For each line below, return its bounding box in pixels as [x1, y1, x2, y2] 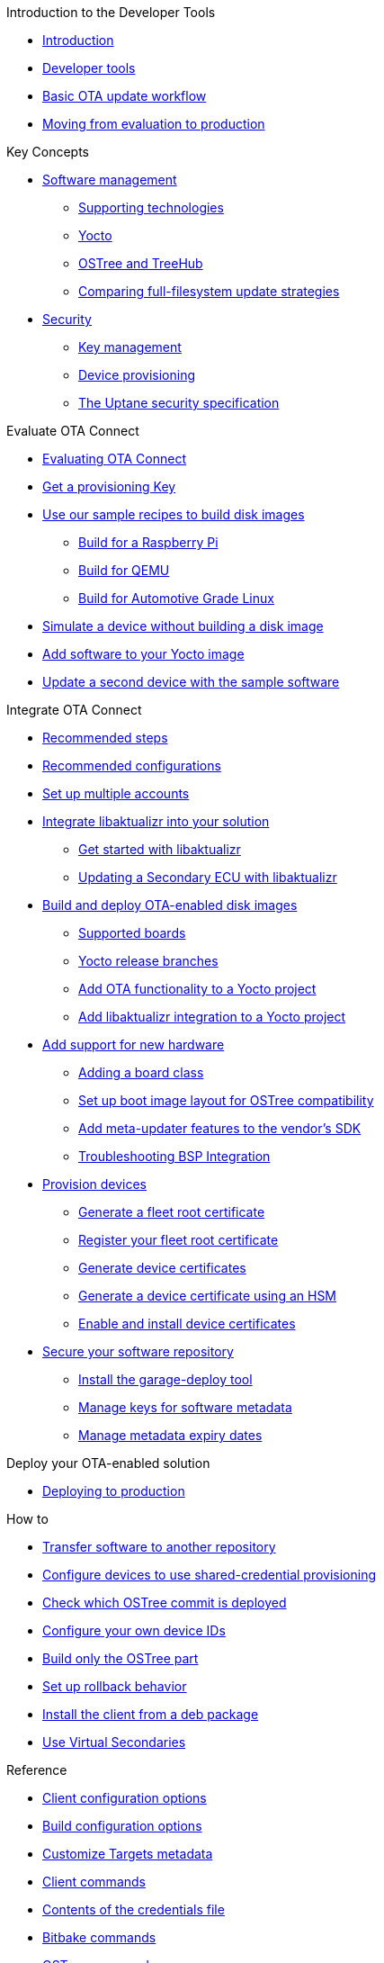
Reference [6, 1762, 67, 1778]
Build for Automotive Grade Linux [78, 590, 274, 606]
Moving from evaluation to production [42, 116, 265, 131]
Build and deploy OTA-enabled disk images [42, 897, 298, 913]
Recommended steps [42, 730, 168, 745]
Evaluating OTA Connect [42, 451, 187, 466]
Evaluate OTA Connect [6, 423, 139, 438]
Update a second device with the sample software [42, 674, 340, 689]
